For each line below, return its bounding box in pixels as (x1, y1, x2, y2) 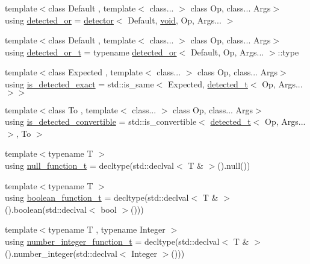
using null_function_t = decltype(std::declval (5, 159, 174, 171)
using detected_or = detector (5, 13, 114, 26)
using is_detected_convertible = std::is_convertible (5, 115, 197, 128)
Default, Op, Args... (190, 45, 264, 58)
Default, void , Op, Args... (128, 13, 222, 26)
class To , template (48, 103, 118, 116)
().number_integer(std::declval (5, 247, 117, 259)
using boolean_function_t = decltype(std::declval (5, 191, 189, 204)
